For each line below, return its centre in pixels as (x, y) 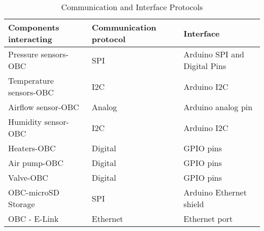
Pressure (23, 54)
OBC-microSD (34, 192)
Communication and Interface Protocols (132, 7)
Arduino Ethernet (215, 192)
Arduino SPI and (214, 54)
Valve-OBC (28, 177)
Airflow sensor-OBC (44, 107)
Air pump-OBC (36, 163)
